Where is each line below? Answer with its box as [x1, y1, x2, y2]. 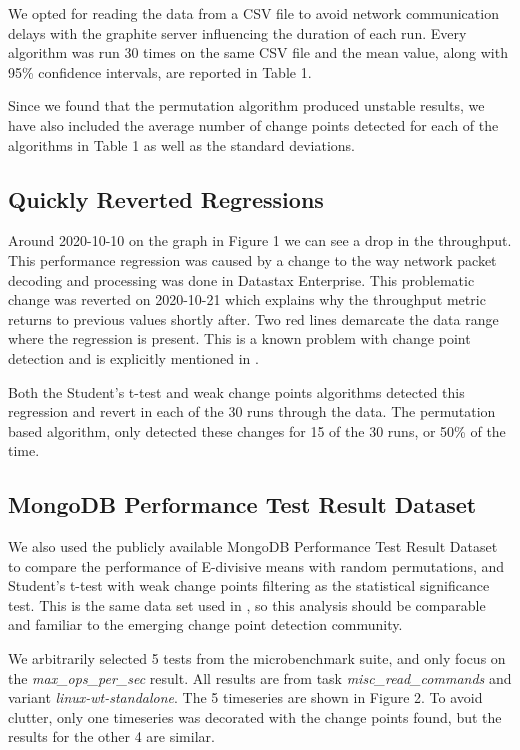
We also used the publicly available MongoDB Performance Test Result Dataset [8, 536, 498, 557]
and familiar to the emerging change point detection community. [8, 614, 403, 635]
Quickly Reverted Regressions [8, 183, 324, 214]
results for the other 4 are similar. [8, 726, 215, 747]
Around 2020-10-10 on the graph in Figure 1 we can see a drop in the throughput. [8, 230, 512, 251]
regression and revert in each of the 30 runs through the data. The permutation [8, 401, 496, 422]
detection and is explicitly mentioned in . [8, 347, 259, 368]
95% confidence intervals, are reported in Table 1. [8, 61, 312, 82]
